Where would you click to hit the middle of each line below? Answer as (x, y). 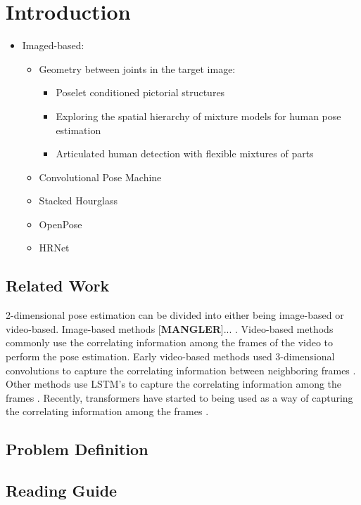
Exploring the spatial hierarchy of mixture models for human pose (198, 116)
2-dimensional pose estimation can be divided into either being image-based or (175, 315)
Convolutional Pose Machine (100, 177)
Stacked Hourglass (78, 201)
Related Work (58, 286)
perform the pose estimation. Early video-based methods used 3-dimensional (170, 356)
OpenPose (61, 224)
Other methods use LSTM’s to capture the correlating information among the (174, 384)
